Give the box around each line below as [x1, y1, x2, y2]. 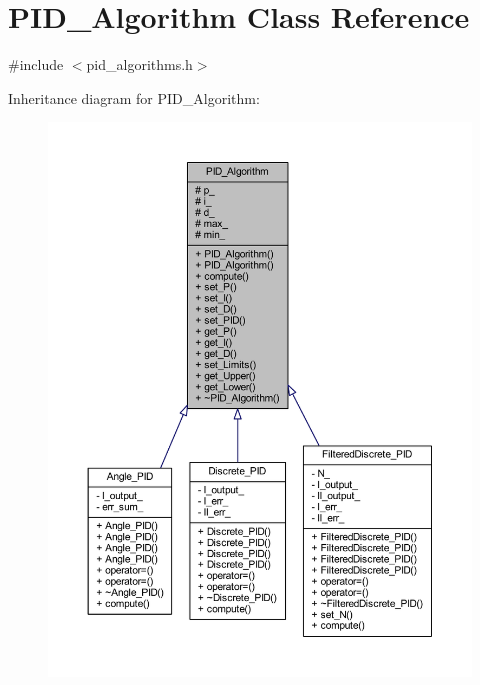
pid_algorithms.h [86, 54, 193, 75]
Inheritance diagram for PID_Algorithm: [8, 87, 260, 108]
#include [8, 54, 64, 75]
